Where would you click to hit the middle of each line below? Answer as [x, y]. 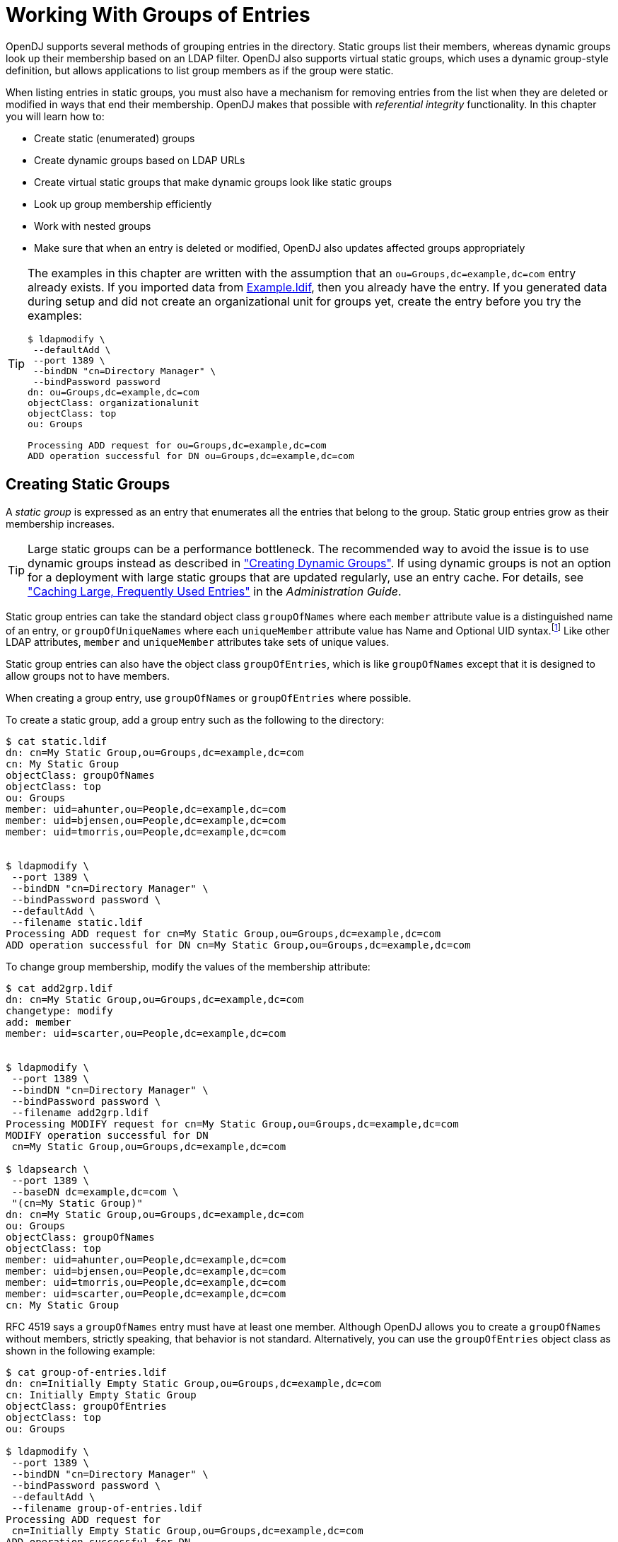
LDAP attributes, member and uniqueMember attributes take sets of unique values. [198, 642]
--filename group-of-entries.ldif [107, 1508]
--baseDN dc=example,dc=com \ [95, 1192]
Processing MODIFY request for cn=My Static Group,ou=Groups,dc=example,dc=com [232, 1124]
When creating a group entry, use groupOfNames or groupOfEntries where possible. [209, 698]
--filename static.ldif [77, 923]
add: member [39, 1022]
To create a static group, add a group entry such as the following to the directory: [195, 720]
